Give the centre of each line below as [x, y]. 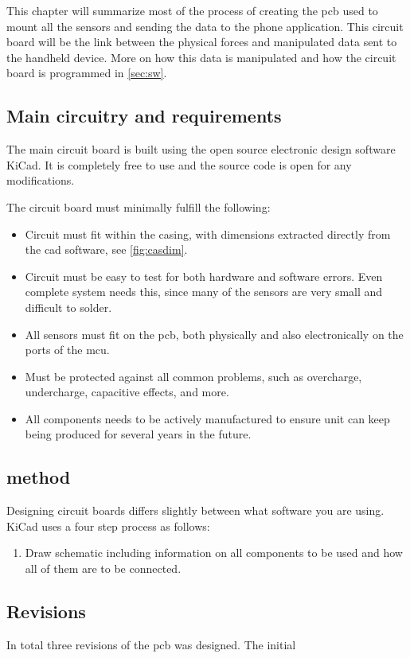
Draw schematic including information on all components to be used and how [214, 553]
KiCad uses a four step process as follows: [108, 526]
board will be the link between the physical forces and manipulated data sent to [202, 42]
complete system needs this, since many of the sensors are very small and [204, 292]
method [39, 477]
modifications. [41, 180]
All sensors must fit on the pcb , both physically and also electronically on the [214, 334]
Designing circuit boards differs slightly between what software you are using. [195, 510]
